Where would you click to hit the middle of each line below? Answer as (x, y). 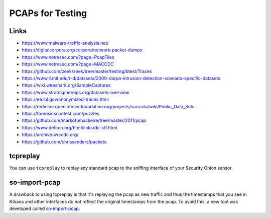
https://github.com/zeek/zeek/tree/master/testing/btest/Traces (87, 71)
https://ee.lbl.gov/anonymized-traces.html (65, 99)
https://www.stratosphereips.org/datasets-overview (76, 92)
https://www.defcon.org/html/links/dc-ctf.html (70, 127)
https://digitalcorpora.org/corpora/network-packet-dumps (82, 50)
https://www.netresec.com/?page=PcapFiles (68, 57)
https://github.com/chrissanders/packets (64, 141)
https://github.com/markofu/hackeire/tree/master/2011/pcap (84, 120)
